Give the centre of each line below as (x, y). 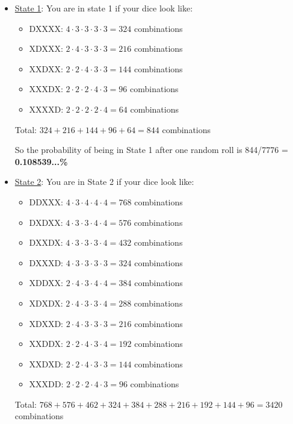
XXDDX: (46, 344)
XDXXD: (46, 323)
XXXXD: (46, 109)
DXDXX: (46, 222)
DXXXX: (46, 28)
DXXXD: (46, 262)
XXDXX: (46, 68)
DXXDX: (46, 242)
